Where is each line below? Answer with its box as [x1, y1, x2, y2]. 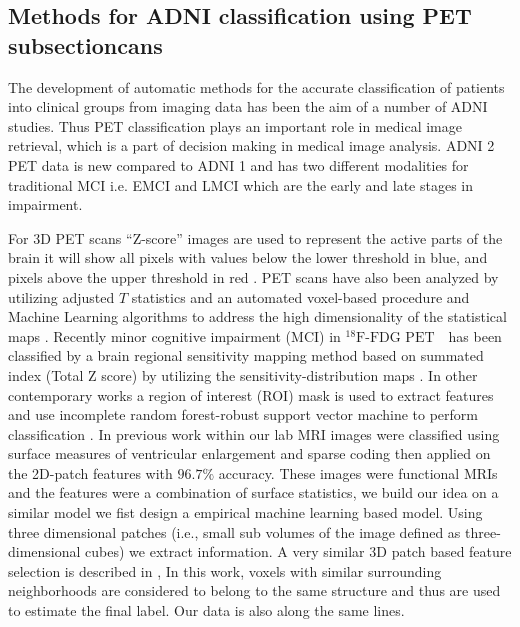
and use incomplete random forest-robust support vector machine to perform [8, 404, 478, 425]
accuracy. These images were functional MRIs [218, 462, 498, 483]
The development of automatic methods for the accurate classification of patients [8, 76, 505, 97]
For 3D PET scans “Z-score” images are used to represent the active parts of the [8, 227, 503, 248]
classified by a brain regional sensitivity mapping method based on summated [8, 345, 484, 366]
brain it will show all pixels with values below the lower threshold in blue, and [8, 247, 488, 268]
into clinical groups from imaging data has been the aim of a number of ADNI [8, 96, 488, 117]
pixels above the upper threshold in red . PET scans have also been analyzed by [8, 266, 499, 287]
